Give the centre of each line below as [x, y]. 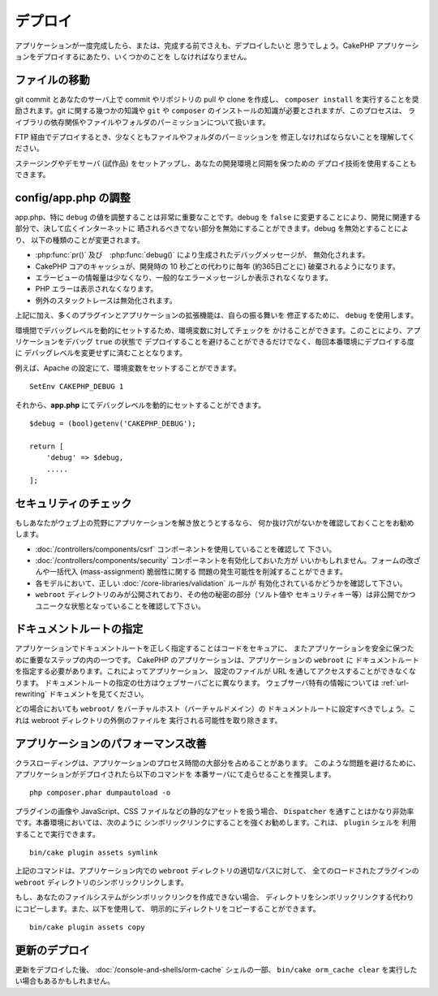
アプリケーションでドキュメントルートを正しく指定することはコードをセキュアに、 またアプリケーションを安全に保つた [215, 648]
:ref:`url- [395, 682]
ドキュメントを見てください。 [99, 694]
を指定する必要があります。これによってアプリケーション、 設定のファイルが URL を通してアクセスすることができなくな [216, 671]
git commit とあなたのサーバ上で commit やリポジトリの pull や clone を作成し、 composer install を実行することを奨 [217, 99]
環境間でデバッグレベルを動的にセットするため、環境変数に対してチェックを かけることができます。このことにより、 [211, 330]
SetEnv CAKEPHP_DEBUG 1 [77, 387]
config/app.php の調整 [73, 198]
